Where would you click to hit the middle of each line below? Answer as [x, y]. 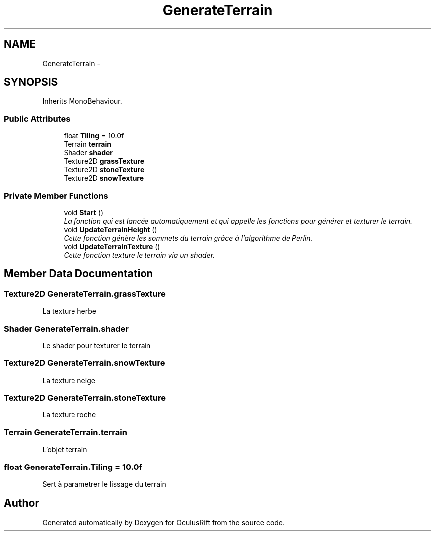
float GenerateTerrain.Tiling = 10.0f [73, 467]
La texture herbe [69, 311]
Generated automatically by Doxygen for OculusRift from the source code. [164, 522]
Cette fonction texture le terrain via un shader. [139, 255]
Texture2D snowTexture [104, 178]
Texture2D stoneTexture [104, 170]
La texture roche [69, 415]
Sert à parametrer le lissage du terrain [104, 484]
